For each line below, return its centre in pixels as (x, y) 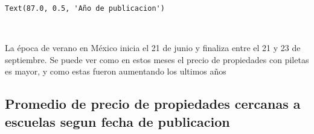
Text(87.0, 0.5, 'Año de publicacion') (85, 8)
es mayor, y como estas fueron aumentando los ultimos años (116, 71)
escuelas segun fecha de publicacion (117, 121)
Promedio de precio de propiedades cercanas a (153, 104)
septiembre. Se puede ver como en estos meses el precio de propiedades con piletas (157, 59)
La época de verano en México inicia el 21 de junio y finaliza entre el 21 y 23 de (153, 48)
